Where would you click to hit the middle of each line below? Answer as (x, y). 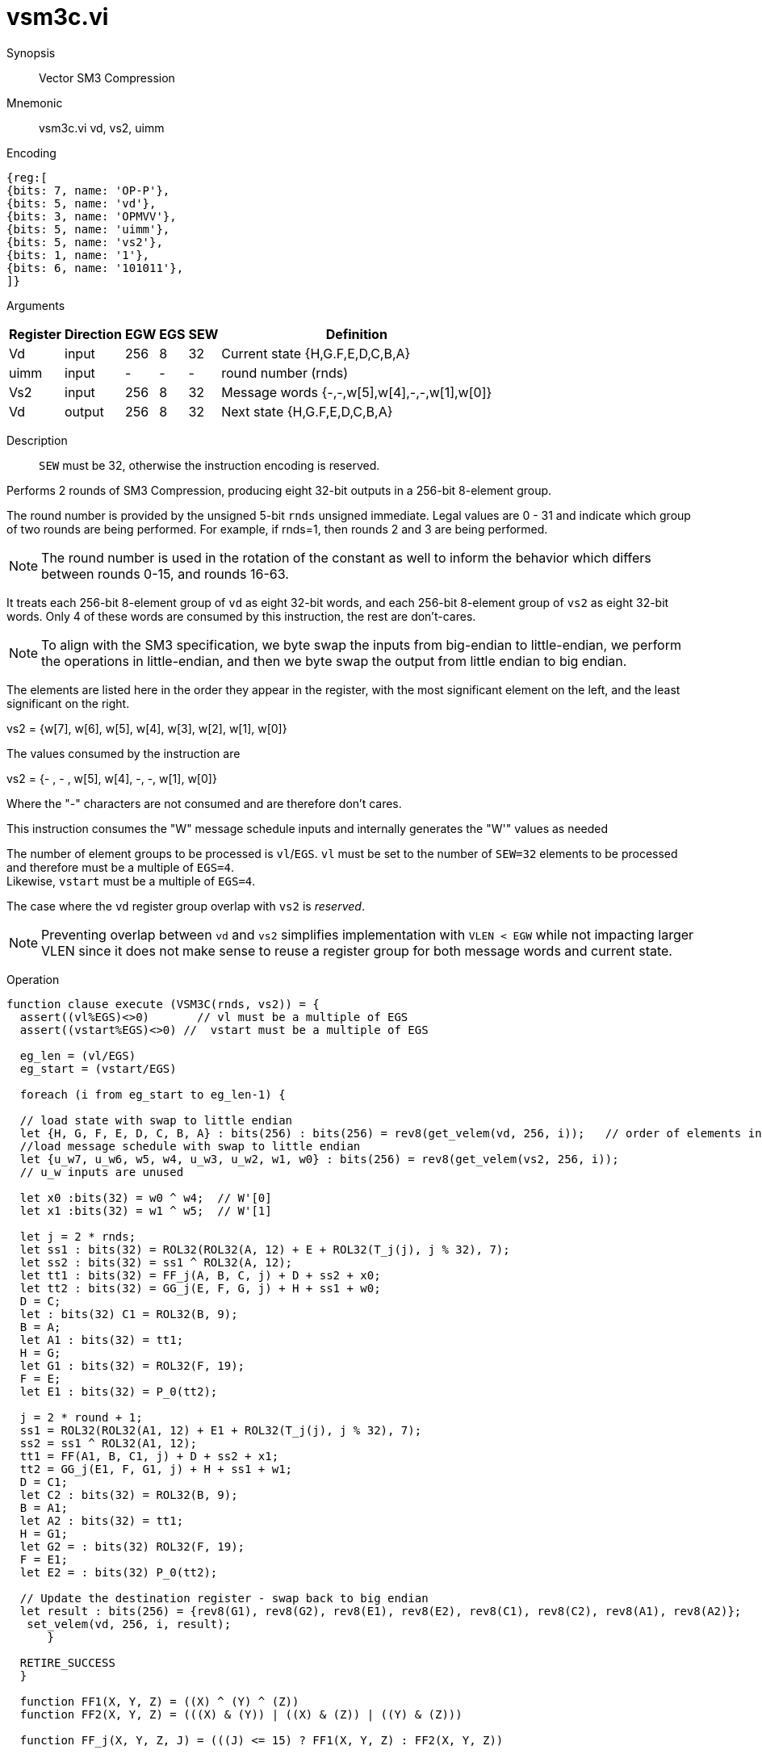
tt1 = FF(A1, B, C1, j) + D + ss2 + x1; (149, 1456)
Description (37, 440)
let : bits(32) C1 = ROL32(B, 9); (129, 1314)
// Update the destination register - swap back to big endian (224, 1598)
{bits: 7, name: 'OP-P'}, (88, 190)
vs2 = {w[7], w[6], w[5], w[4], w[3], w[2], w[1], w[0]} (147, 728)
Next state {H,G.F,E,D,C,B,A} (307, 411)
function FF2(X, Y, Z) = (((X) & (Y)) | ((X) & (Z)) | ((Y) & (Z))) (241, 1714)
